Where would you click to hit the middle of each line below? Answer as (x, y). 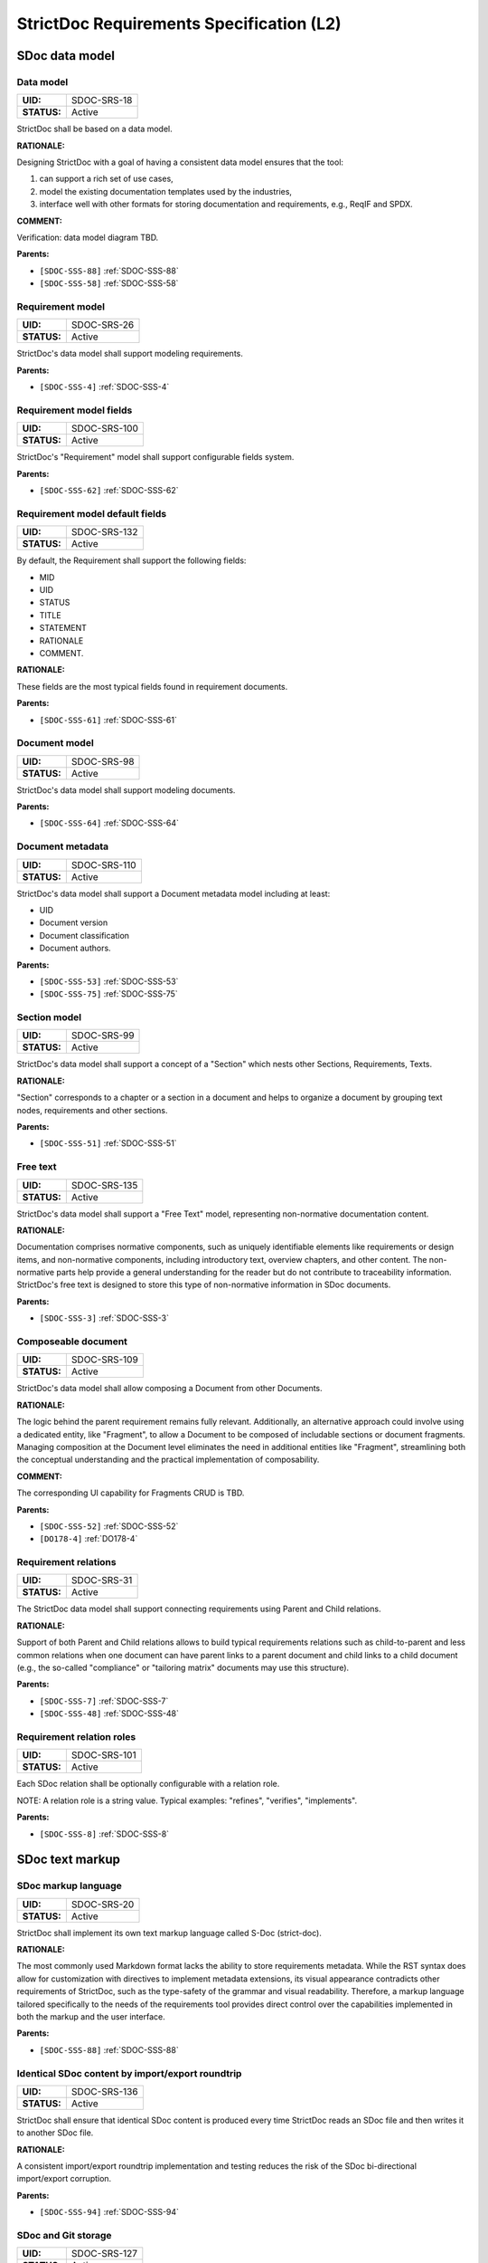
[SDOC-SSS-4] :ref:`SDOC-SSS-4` (104, 387)
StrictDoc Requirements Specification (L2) (179, 24)
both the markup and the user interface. (91, 2017)
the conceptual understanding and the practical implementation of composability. (168, 1460)
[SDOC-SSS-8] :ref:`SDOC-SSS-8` (104, 1834)
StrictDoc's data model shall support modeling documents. (126, 790)
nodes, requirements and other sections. (92, 1110)
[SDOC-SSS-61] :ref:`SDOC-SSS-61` (108, 720)
